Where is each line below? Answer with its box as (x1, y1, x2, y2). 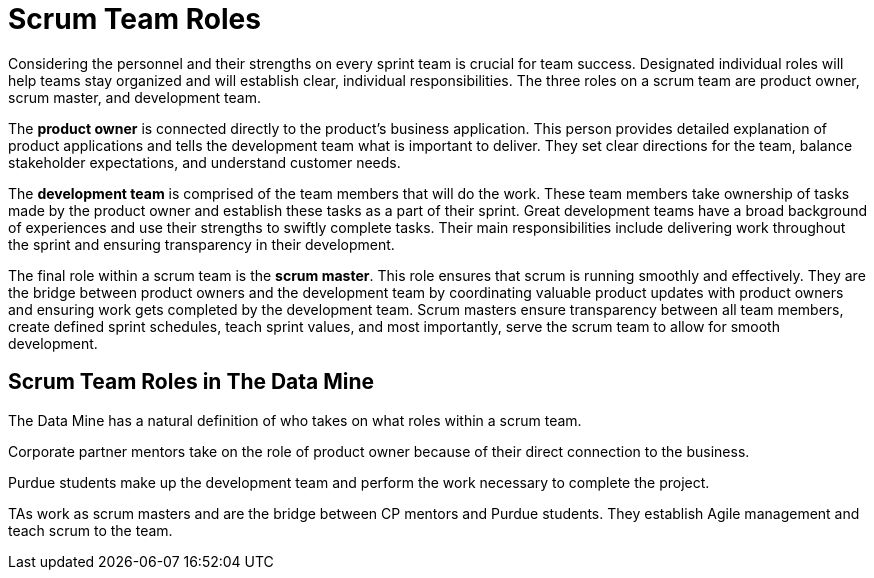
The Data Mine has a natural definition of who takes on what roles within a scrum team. (8, 411, 582, 429)
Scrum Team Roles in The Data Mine (8, 369, 375, 395)
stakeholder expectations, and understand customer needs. (8, 153, 401, 171)
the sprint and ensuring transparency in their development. (8, 235, 395, 253)
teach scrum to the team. (8, 521, 173, 539)
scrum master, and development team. (8, 88, 261, 106)
